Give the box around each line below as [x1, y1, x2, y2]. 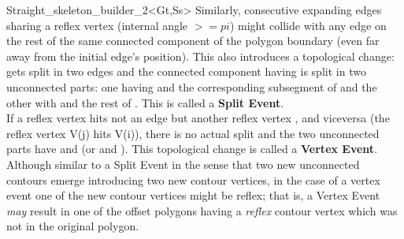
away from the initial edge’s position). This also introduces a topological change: [6, 47, 395, 64]
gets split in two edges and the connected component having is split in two [6, 63, 366, 80]
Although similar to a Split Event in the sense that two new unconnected [6, 155, 360, 172]
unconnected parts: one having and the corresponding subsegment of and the [6, 78, 377, 95]
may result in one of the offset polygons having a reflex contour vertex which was [6, 202, 398, 218]
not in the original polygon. [6, 218, 139, 234]
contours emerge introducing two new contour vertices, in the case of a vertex [6, 171, 380, 188]
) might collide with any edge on [229, 17, 387, 33]
